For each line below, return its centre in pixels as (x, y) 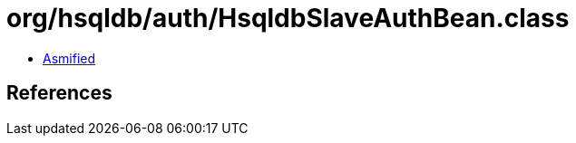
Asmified (69, 58)
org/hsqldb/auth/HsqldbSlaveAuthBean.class (288, 18)
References (59, 93)
